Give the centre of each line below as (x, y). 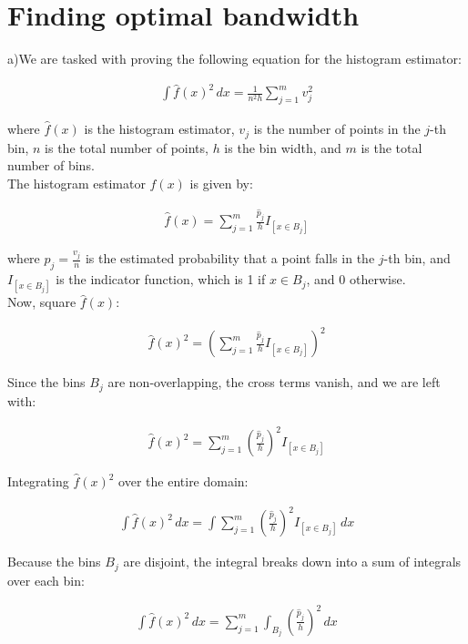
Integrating (38, 481)
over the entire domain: (183, 481)
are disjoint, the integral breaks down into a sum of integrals (292, 562)
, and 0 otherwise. (356, 279)
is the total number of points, (127, 147)
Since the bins (46, 382)
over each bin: (46, 580)
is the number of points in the (337, 129)
